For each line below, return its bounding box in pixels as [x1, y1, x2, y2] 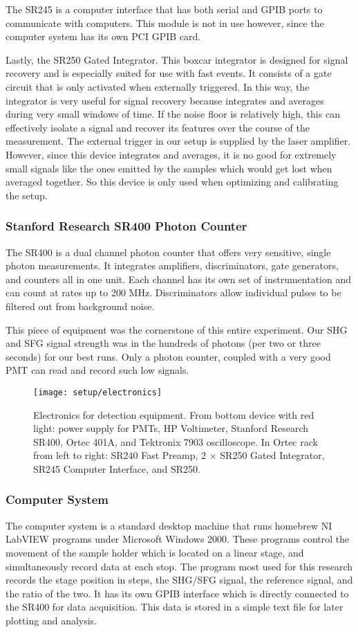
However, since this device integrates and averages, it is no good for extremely [6, 147, 337, 161]
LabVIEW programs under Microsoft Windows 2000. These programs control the [6, 532, 350, 546]
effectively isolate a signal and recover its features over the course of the [6, 120, 310, 134]
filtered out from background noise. [6, 298, 155, 313]
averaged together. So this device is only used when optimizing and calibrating [6, 174, 339, 189]
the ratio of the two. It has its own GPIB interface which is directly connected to [6, 586, 349, 600]
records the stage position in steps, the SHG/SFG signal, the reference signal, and [6, 572, 353, 587]
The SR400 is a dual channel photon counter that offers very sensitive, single [6, 244, 331, 259]
